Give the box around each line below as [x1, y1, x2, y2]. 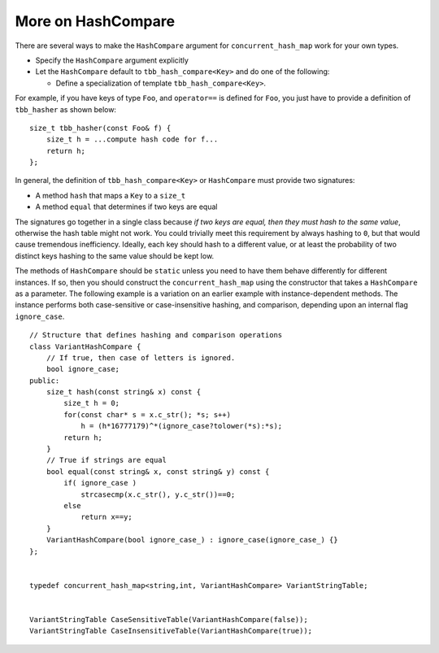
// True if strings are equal [46, 455, 167, 465]
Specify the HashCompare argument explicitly [35, 55, 189, 65]
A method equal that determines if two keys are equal [35, 202, 218, 211]
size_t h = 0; [63, 398, 120, 408]
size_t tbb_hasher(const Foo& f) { [29, 123, 172, 133]
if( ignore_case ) [63, 478, 137, 488]
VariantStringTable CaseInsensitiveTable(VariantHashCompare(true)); [29, 626, 313, 636]
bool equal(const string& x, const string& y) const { [46, 467, 270, 476]
